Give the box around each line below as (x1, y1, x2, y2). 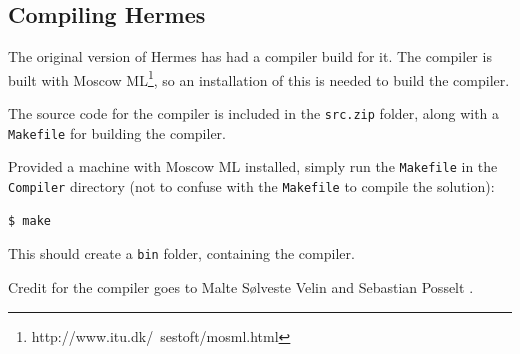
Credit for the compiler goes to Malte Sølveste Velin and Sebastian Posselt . (8, 276, 474, 297)
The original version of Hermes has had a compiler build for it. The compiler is (8, 46, 492, 67)
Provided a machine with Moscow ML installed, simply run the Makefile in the (8, 156, 498, 177)
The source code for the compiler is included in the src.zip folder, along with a (8, 103, 500, 124)
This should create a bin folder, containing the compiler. (8, 243, 355, 264)
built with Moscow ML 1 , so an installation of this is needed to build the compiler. (8, 66, 510, 90)
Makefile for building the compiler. (8, 122, 227, 143)
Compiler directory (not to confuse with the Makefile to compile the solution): (8, 176, 495, 197)
